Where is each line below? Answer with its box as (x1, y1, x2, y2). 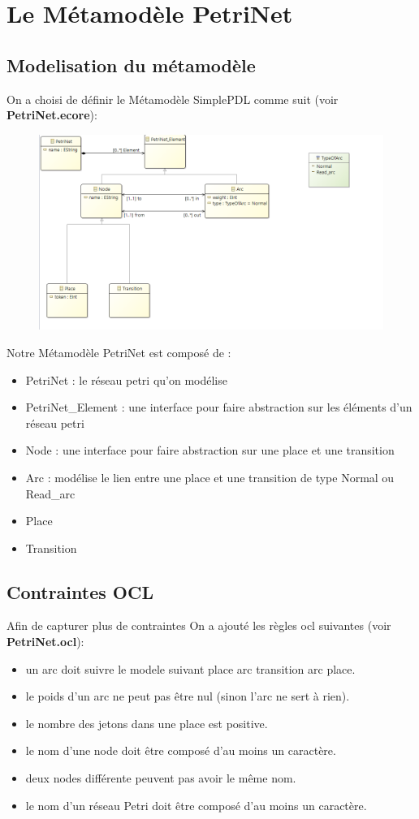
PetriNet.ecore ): (6, 106, 97, 123)
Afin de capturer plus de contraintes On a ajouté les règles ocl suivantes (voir (6, 617, 391, 634)
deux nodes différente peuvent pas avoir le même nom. (25, 769, 296, 787)
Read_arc (25, 485, 76, 502)
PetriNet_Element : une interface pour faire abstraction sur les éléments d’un (25, 399, 413, 416)
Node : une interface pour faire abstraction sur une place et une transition (25, 442, 395, 459)
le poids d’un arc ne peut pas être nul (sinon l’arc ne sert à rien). (25, 688, 350, 705)
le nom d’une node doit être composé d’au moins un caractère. (25, 742, 336, 759)
